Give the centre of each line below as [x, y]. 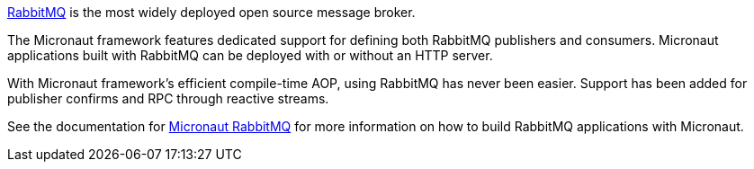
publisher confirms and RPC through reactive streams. [168, 98]
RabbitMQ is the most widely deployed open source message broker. [211, 12]
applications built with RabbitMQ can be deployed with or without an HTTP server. [250, 55]
